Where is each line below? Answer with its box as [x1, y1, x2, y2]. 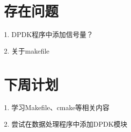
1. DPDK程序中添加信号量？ [4, 29, 94, 39]
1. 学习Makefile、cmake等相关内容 [4, 102, 110, 113]
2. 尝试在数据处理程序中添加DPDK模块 [4, 119, 128, 129]
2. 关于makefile [4, 45, 50, 56]
